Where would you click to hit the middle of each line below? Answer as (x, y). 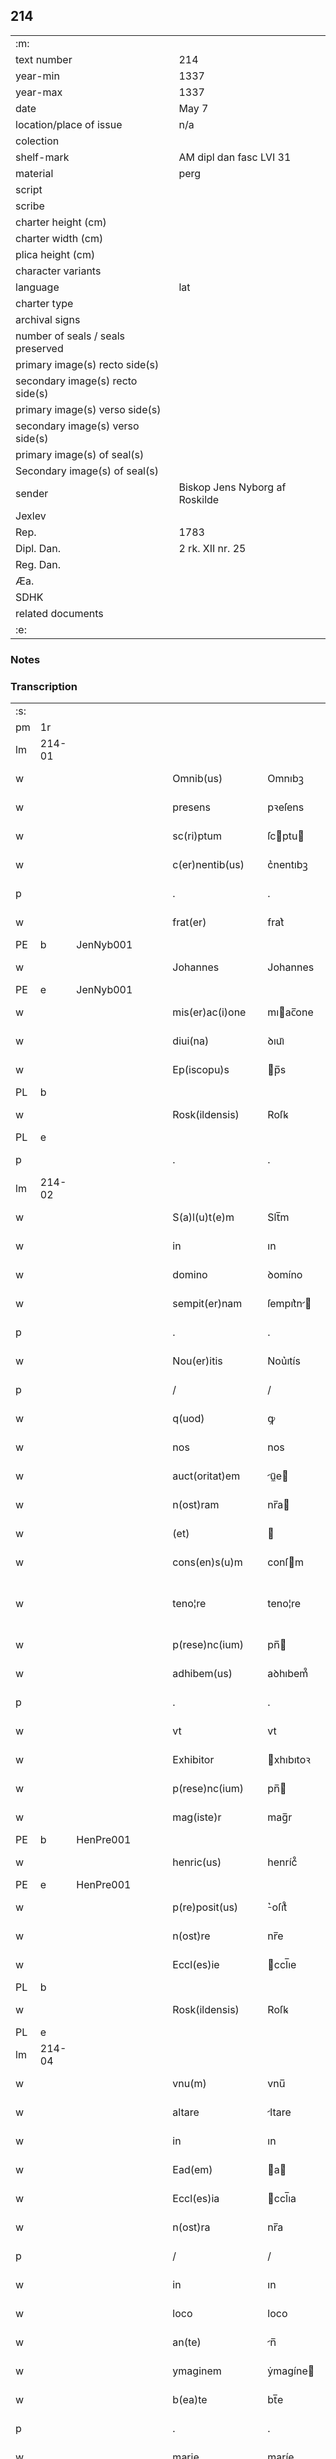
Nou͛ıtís (284, 1361)
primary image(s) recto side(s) (87, 364)
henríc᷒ (282, 1862)
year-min (37, 76)
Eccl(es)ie (196, 1965)
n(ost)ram (196, 1505)
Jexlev (31, 516)
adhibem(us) (202, 1674)
